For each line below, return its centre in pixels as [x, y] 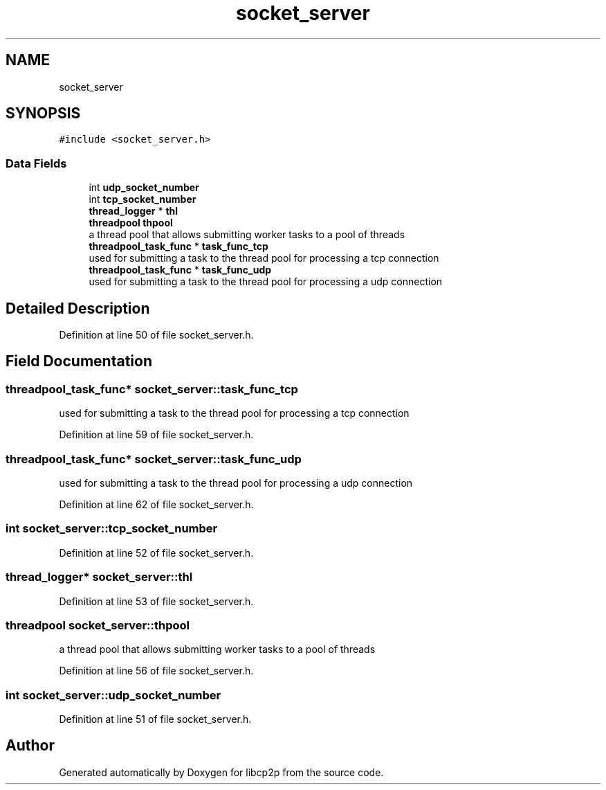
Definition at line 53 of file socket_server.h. [156, 601]
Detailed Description [78, 308]
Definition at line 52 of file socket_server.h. [156, 553]
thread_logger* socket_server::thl [99, 577]
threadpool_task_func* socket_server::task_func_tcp [152, 389]
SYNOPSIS [43, 114]
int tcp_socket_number [143, 199]
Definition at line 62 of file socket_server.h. [156, 504]
